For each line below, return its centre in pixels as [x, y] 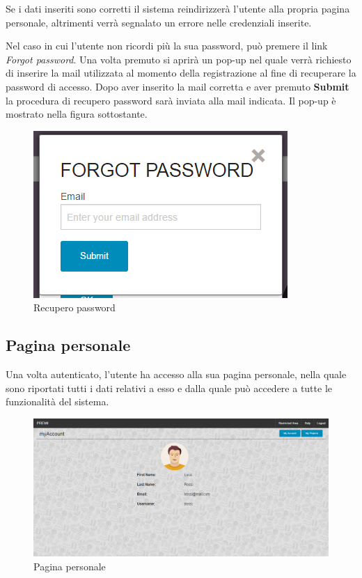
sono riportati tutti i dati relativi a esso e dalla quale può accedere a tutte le [169, 388]
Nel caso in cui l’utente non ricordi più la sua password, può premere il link [167, 46]
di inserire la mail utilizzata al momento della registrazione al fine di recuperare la [181, 73]
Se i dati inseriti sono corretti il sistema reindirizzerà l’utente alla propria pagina [178, 8]
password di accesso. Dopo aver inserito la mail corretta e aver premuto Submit [178, 86]
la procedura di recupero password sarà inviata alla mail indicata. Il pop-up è [171, 100]
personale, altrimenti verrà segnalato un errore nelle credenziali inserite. [159, 22]
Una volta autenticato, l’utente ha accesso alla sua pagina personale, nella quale [176, 374]
